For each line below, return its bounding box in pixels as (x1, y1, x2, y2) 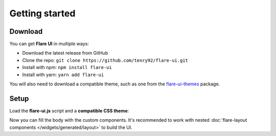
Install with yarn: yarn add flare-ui (22, 72, 104, 78)
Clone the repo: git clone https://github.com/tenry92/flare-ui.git (22, 57, 189, 63)
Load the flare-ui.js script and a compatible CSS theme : (9, 107, 129, 114)
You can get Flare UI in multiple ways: (9, 41, 89, 47)
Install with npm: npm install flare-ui (22, 64, 112, 71)
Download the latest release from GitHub (22, 50, 108, 56)
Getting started (9, 8, 76, 19)
